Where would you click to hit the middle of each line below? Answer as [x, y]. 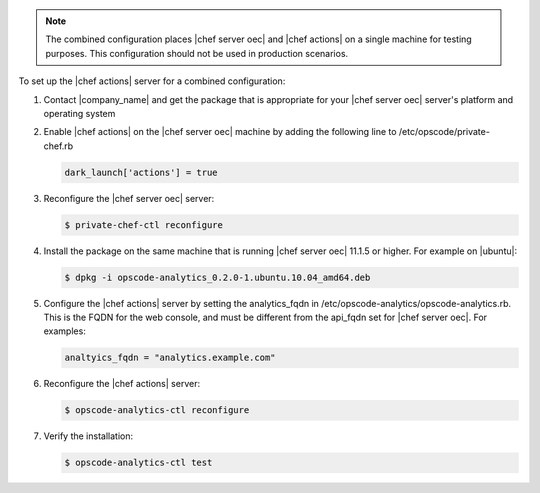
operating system [79, 113]
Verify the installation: [88, 436]
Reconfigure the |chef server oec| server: [129, 198]
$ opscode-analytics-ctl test [138, 463]
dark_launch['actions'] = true [141, 172]
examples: [65, 331]
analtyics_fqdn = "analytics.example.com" [170, 358]
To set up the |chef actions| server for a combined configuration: [152, 81]
